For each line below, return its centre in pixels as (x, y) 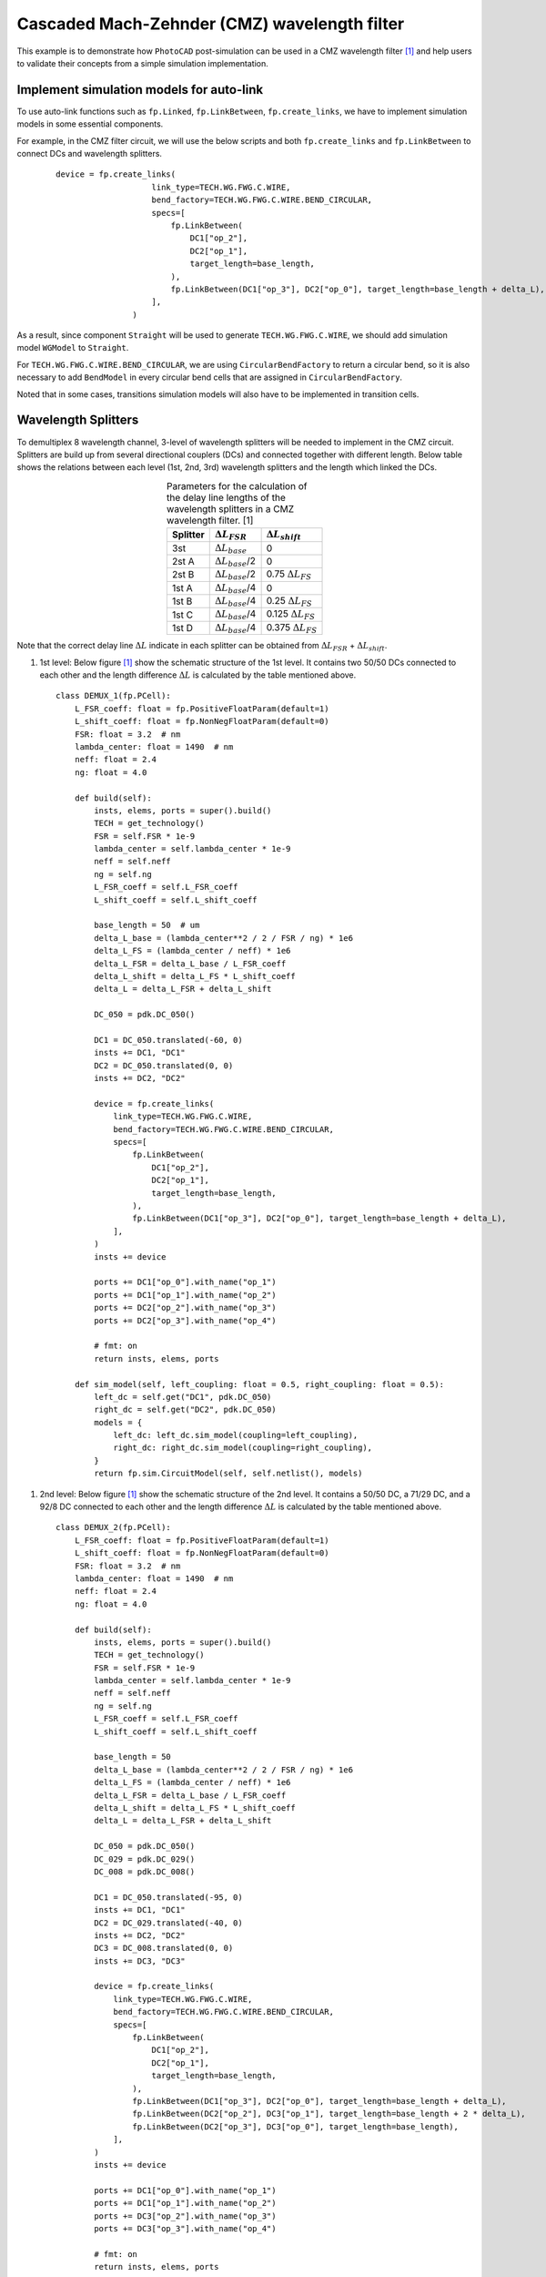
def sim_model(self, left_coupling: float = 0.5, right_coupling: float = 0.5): (259, 1384)
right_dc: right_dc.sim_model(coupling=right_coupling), (243, 1448)
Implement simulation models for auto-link (140, 90)
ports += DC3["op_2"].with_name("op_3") (185, 2216)
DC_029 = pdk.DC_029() (145, 1859)
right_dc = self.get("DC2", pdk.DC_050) (185, 1410)
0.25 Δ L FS (289, 602)
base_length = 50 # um (147, 925)
